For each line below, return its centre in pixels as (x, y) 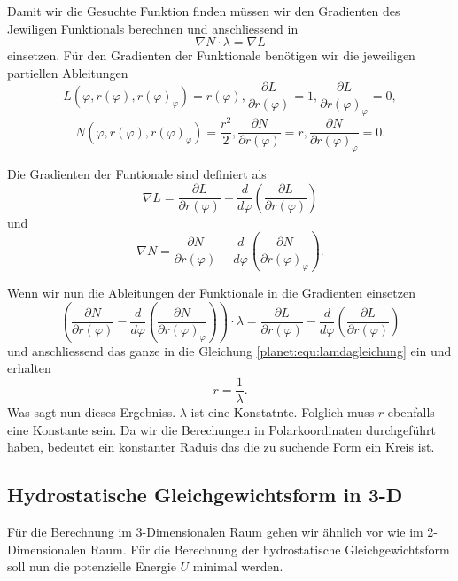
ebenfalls (411, 411)
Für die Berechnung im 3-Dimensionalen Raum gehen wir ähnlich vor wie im (215, 531)
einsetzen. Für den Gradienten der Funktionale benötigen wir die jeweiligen (211, 55)
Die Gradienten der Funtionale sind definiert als (137, 174)
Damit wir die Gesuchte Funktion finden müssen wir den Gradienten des (204, 11)
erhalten (29, 368)
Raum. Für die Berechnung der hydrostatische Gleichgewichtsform (270, 549)
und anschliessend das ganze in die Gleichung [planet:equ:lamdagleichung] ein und (229, 350)
